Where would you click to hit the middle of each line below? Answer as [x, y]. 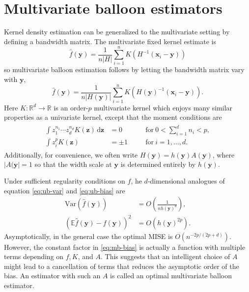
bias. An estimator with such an [52, 276]
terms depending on [34, 256]
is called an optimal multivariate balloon [171, 276]
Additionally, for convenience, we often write [71, 154]
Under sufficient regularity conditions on [65, 180]
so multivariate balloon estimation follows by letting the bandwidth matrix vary [124, 69]
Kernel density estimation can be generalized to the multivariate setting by [117, 32]
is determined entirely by [158, 164]
